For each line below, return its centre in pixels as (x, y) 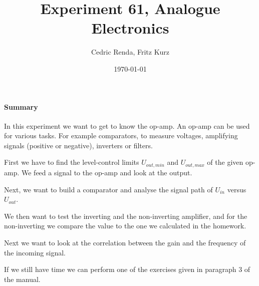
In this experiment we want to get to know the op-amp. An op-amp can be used (127, 125)
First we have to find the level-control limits (72, 162)
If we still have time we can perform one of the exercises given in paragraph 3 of (127, 269)
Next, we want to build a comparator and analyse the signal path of (108, 189)
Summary (21, 106)
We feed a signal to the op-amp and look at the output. (107, 172)
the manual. (22, 279)
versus (237, 189)
